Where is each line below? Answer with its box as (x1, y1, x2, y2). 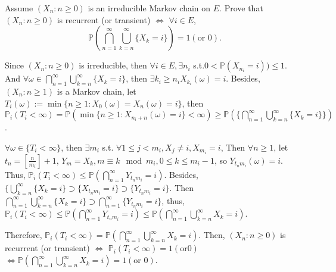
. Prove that (219, 2, 263, 14)
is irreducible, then (79, 59, 147, 71)
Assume (5, 2, 33, 14)
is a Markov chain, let (57, 85, 136, 97)
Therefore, (5, 229, 42, 241)
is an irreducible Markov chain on (88, 2, 211, 14)
